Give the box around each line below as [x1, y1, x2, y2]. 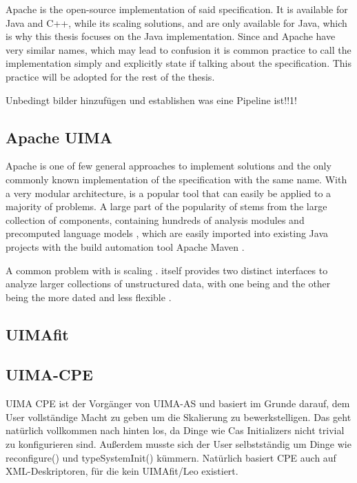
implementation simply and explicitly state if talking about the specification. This [6, 56, 352, 70]
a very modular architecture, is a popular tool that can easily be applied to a [6, 185, 331, 200]
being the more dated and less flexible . [6, 289, 172, 304]
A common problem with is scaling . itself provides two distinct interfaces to [6, 263, 328, 277]
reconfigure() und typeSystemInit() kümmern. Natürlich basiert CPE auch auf [6, 450, 336, 464]
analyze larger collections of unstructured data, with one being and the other [6, 276, 331, 291]
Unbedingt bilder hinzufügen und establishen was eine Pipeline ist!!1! [6, 92, 297, 107]
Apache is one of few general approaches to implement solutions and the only [6, 158, 331, 173]
